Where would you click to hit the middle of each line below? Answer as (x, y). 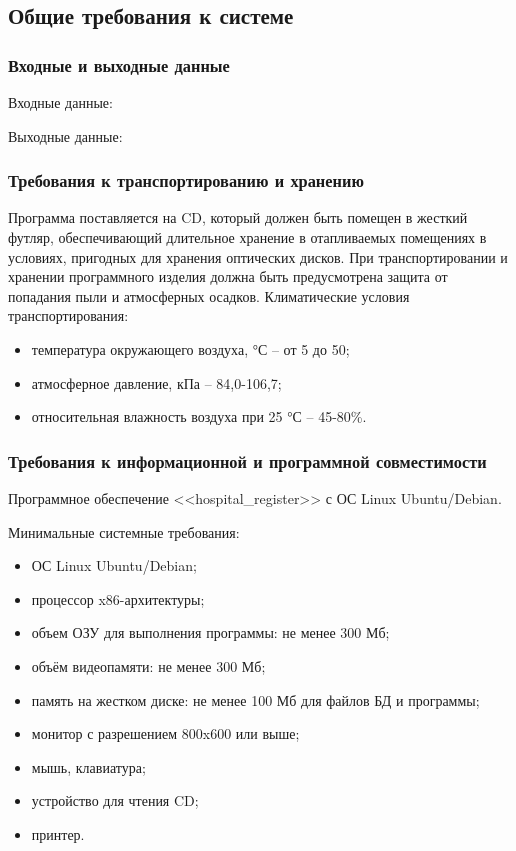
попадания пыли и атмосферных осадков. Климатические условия (209, 295)
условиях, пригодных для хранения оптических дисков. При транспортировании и (258, 256)
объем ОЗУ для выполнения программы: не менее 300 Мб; (210, 632)
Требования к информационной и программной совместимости (247, 460)
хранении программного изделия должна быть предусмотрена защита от (228, 276)
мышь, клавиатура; (88, 766)
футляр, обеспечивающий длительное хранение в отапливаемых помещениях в (247, 237)
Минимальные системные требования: (124, 531)
